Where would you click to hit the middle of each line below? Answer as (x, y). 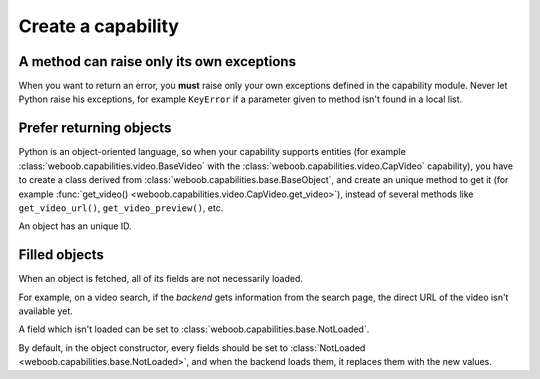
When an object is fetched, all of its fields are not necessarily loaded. (161, 279)
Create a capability (99, 26)
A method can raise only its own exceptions (157, 61)
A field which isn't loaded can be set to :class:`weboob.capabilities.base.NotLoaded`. (194, 329)
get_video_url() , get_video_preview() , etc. (121, 207)
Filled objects (61, 255)
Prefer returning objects (95, 128)
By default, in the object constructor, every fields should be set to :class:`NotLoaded (192, 347)
